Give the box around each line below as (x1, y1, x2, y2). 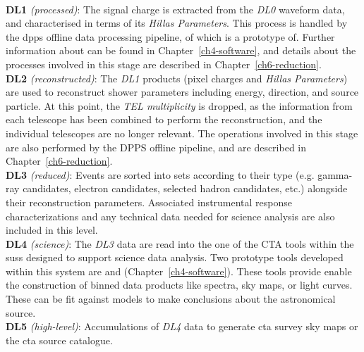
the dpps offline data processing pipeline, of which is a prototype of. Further (6, 29, 335, 44)
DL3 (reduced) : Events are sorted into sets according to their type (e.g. (6, 167, 315, 182)
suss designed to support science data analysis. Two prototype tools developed (6, 250, 344, 265)
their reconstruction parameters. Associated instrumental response (6, 194, 293, 209)
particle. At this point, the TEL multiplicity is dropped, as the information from (6, 98, 353, 113)
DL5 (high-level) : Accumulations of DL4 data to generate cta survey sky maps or (6, 319, 358, 334)
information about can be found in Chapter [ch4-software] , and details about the (6, 43, 356, 58)
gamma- (317, 167, 353, 182)
